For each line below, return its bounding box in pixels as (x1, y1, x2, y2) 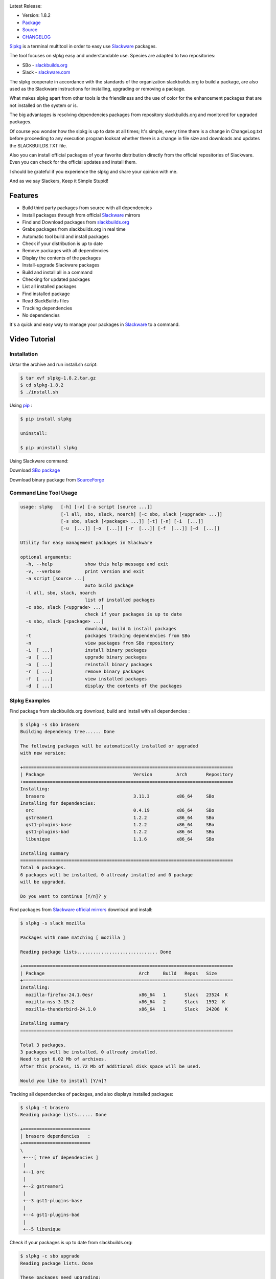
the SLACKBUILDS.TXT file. (9, 142, 67, 148)
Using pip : (9, 402, 33, 409)
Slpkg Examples (9, 697, 51, 704)
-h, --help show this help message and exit (26, 561, 169, 567)
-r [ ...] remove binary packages (26, 669, 145, 675)
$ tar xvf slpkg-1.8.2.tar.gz (20, 375, 96, 381)
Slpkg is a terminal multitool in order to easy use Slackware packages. (9, 43, 157, 49)
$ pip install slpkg (20, 416, 72, 422)
